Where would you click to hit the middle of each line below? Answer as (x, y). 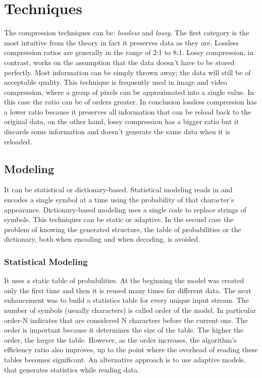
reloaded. (18, 141)
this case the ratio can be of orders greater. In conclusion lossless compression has (130, 102)
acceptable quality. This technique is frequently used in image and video (116, 82)
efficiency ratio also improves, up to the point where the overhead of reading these (131, 349)
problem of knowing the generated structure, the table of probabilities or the (123, 229)
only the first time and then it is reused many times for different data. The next (128, 290)
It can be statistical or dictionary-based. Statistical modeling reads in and (118, 190)
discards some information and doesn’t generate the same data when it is (117, 131)
